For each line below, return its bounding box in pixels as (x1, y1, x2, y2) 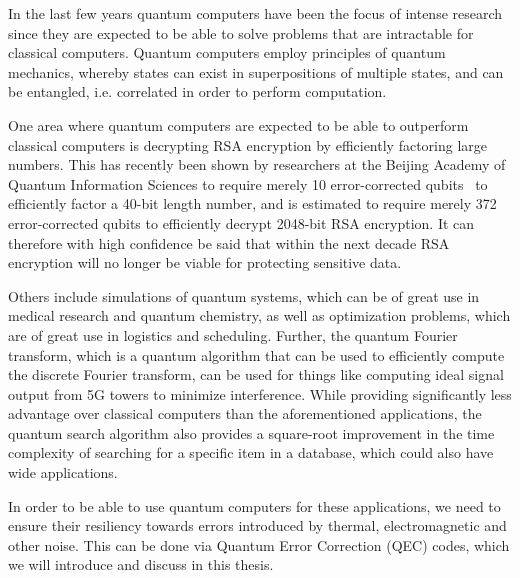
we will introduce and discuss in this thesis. (8, 554, 274, 575)
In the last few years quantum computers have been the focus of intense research (8, 3, 503, 23)
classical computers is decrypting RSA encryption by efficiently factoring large (8, 134, 488, 155)
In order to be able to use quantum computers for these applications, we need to (8, 495, 501, 516)
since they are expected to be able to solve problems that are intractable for (8, 22, 474, 43)
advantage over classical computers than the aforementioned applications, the (8, 403, 482, 424)
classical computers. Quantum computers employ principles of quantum (8, 42, 446, 63)
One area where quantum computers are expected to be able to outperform (8, 114, 469, 135)
